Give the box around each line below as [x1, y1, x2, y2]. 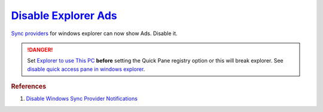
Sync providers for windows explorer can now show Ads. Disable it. [11, 30, 178, 37]
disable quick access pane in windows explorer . [27, 66, 145, 73]
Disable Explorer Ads [11, 9, 117, 22]
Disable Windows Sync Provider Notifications [26, 95, 138, 102]
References [11, 82, 47, 91]
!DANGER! [27, 46, 53, 53]
